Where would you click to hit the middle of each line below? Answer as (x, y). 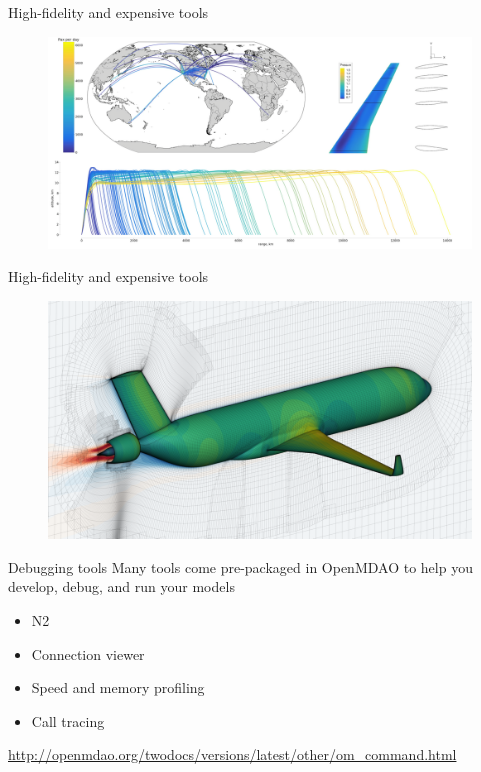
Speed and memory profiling (118, 687)
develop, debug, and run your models (121, 586)
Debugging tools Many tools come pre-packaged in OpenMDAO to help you (240, 566)
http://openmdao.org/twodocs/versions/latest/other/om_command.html (232, 754)
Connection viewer (88, 653)
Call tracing (68, 720)
